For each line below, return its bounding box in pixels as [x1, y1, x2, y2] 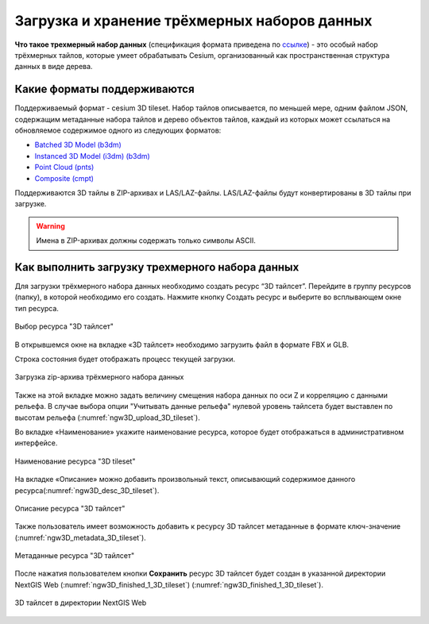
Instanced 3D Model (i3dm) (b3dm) [34, 151, 150, 160]
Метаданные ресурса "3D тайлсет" [14, 551, 135, 560]
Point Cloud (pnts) [34, 163, 95, 172]
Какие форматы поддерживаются [14, 83, 195, 96]
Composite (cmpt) [34, 173, 95, 183]
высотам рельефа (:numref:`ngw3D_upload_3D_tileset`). [14, 413, 200, 422]
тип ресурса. [14, 303, 60, 313]
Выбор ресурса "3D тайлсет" [14, 322, 114, 331]
